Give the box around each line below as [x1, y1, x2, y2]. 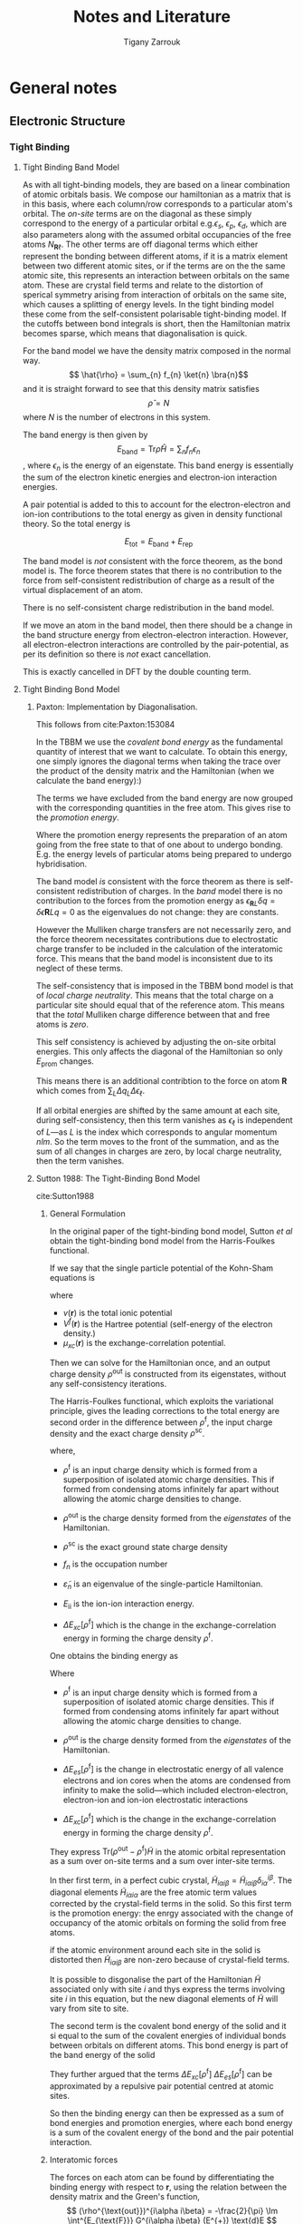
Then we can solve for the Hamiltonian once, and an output [49, 1358, 271, 1369]
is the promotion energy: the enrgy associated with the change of [49, 1907, 294, 1919]
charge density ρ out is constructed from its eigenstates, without [49, 1367, 287, 1380]
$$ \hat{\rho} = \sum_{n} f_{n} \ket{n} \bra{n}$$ [69, 369, 249, 380]
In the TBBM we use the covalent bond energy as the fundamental [35, 736, 283, 747]
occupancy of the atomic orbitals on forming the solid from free [49, 1917, 287, 1928]
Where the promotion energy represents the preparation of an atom [35, 829, 288, 840]
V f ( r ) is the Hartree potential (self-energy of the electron [62, 1317, 273, 1330]
